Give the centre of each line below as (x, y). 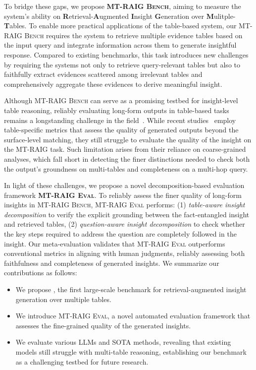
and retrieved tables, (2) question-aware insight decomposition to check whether (125, 224)
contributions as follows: (41, 273)
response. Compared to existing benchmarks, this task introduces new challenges (126, 54)
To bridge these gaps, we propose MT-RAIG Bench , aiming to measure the (123, 6)
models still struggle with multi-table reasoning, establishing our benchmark (131, 352)
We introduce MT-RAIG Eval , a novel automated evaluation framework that (133, 316)
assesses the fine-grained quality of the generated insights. (103, 325)
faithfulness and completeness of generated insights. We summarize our (112, 263)
